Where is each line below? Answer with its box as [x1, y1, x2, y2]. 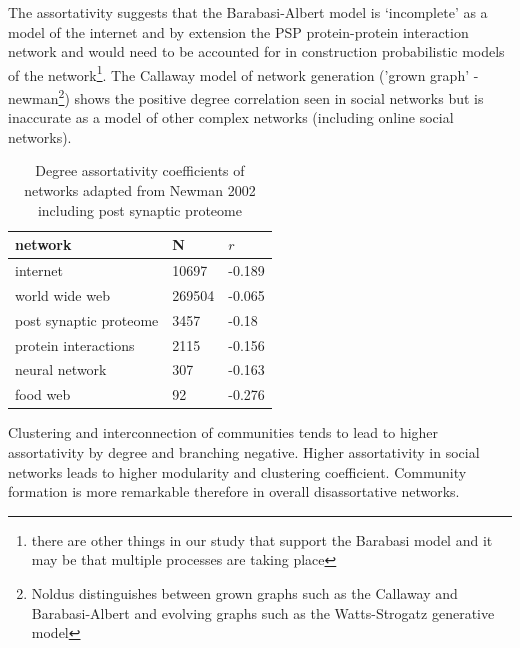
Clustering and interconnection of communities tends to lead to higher [8, 422, 439, 443]
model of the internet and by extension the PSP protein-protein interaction [8, 21, 469, 42]
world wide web [15, 284, 110, 305]
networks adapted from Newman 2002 [24, 180, 256, 201]
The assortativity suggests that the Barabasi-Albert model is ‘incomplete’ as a [8, 2, 488, 22]
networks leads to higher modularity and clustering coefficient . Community [8, 461, 467, 482]
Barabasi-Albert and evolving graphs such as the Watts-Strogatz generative [31, 602, 495, 623]
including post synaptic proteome [37, 199, 242, 220]
